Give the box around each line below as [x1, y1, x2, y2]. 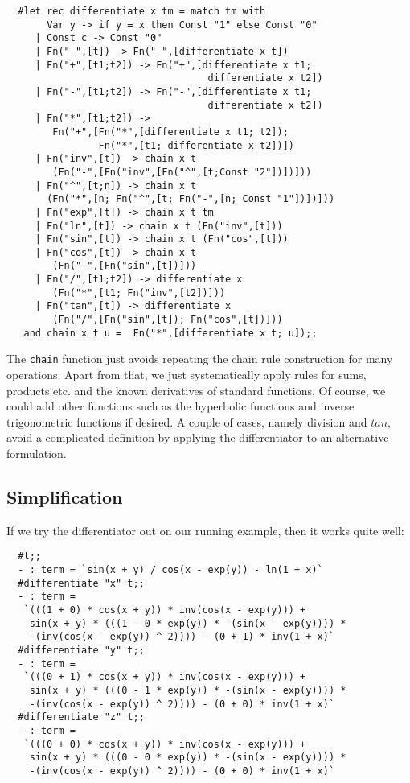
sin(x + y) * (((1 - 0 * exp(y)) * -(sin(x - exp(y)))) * [29, 617, 346, 629]
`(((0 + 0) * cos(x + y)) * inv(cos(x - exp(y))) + [23, 738, 306, 750]
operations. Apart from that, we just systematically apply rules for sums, [6, 366, 367, 383]
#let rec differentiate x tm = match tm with [18, 6, 266, 17]
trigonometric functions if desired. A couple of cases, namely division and [6, 413, 367, 430]
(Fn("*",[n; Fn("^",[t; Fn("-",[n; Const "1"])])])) [47, 193, 335, 205]
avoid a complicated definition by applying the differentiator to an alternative [6, 429, 389, 446]
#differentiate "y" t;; [18, 645, 145, 657]
